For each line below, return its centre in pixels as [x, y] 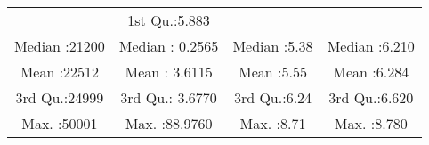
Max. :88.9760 [169, 123]
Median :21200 [60, 46]
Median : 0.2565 [169, 46]
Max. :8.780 [371, 123]
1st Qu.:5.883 [169, 20]
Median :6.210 [371, 46]
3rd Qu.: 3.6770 [169, 97]
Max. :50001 [60, 123]
